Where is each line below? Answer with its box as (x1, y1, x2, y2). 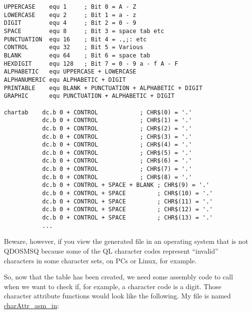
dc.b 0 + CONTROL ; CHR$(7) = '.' (42, 166, 192, 173)
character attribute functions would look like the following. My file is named (4, 291, 231, 301)
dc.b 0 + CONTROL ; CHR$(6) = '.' (42, 157, 192, 165)
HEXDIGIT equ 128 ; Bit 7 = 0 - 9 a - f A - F (4, 60, 178, 67)
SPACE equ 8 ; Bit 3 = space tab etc (4, 27, 164, 35)
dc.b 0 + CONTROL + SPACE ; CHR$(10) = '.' (42, 190, 213, 197)
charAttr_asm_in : (4, 300, 59, 310)
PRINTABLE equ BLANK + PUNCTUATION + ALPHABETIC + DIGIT (4, 84, 203, 92)
